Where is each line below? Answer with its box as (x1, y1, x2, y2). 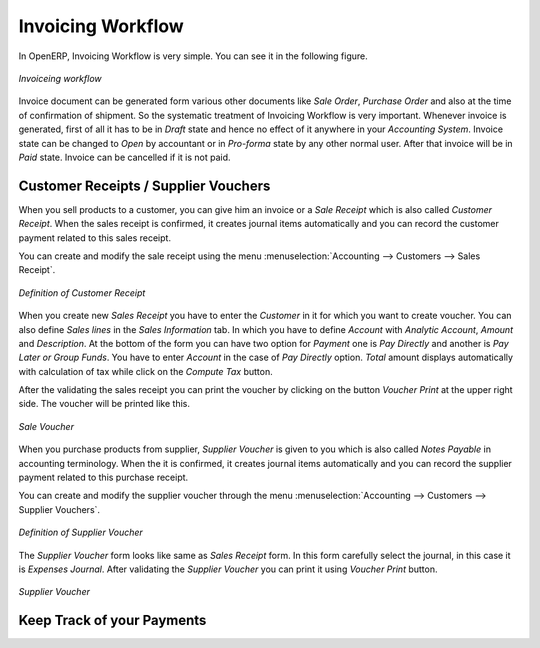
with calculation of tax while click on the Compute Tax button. (18, 365, 274, 377)
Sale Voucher (18, 420, 75, 432)
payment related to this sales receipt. (18, 231, 172, 244)
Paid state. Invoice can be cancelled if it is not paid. (18, 151, 231, 163)
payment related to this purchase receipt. (18, 471, 189, 484)
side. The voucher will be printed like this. (18, 398, 190, 410)
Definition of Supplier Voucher (18, 526, 144, 539)
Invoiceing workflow (18, 72, 102, 84)
